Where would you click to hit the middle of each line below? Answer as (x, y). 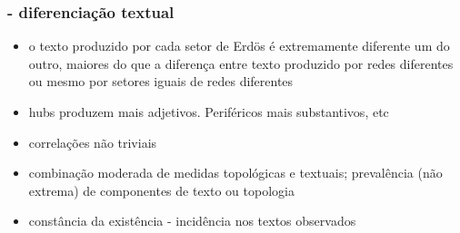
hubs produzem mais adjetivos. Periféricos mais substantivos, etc (209, 112)
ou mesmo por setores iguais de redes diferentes (161, 81)
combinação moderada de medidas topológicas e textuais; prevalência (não (235, 173)
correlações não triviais (93, 142)
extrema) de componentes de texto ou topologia (161, 190)
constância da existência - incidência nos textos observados (192, 221)
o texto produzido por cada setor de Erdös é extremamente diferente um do (239, 46)
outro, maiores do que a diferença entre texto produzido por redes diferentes (241, 63)
